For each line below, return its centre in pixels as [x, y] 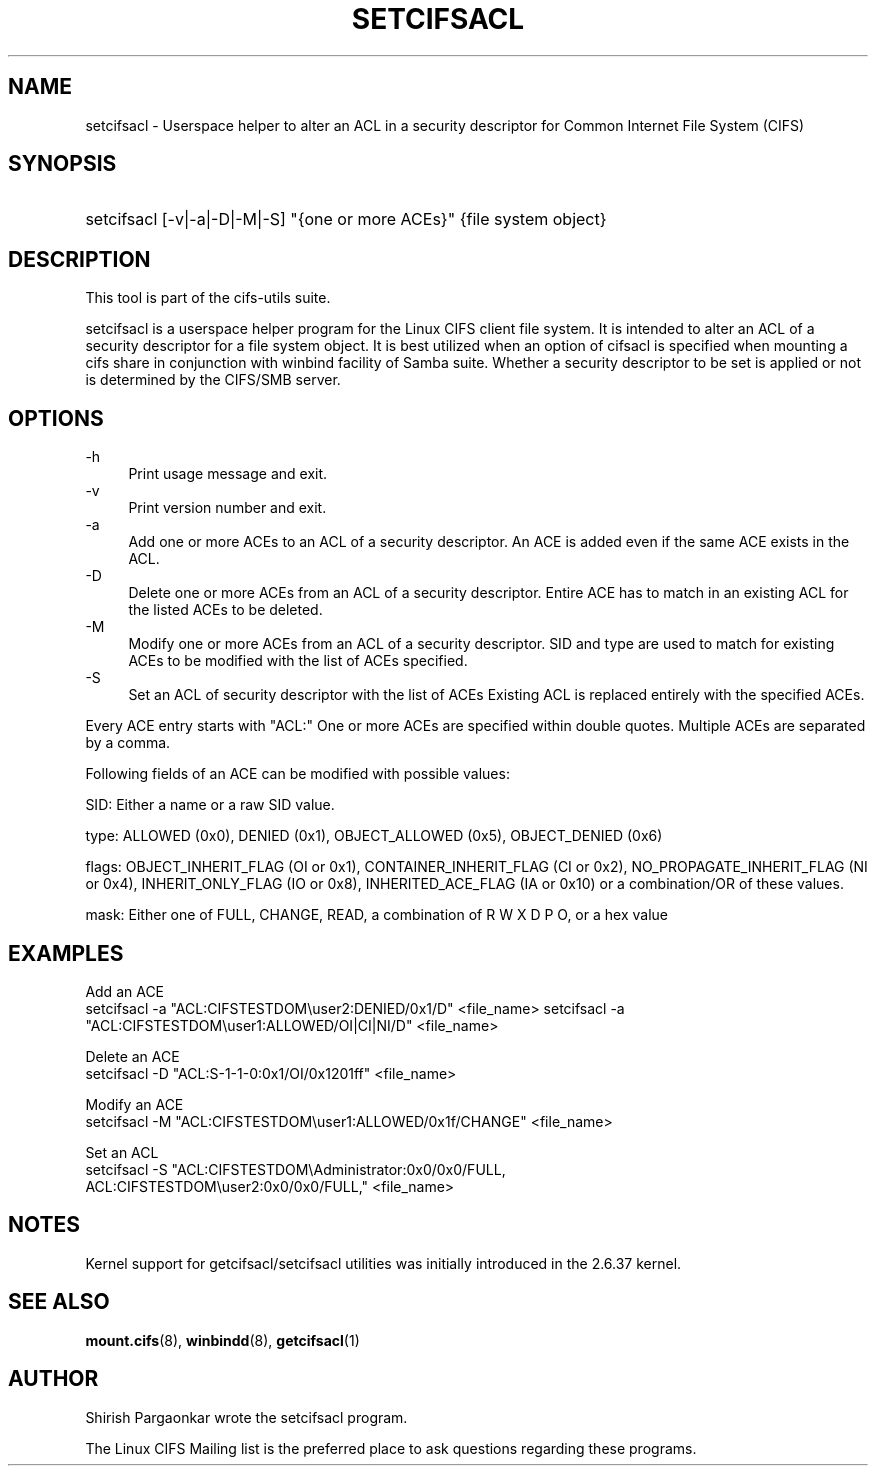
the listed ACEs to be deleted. [225, 610]
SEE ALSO [59, 1302]
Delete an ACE [132, 1056]
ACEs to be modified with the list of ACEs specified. [298, 661]
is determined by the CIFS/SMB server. [213, 380]
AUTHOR [53, 1379]
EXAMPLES [66, 953]
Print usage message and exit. [228, 474]
